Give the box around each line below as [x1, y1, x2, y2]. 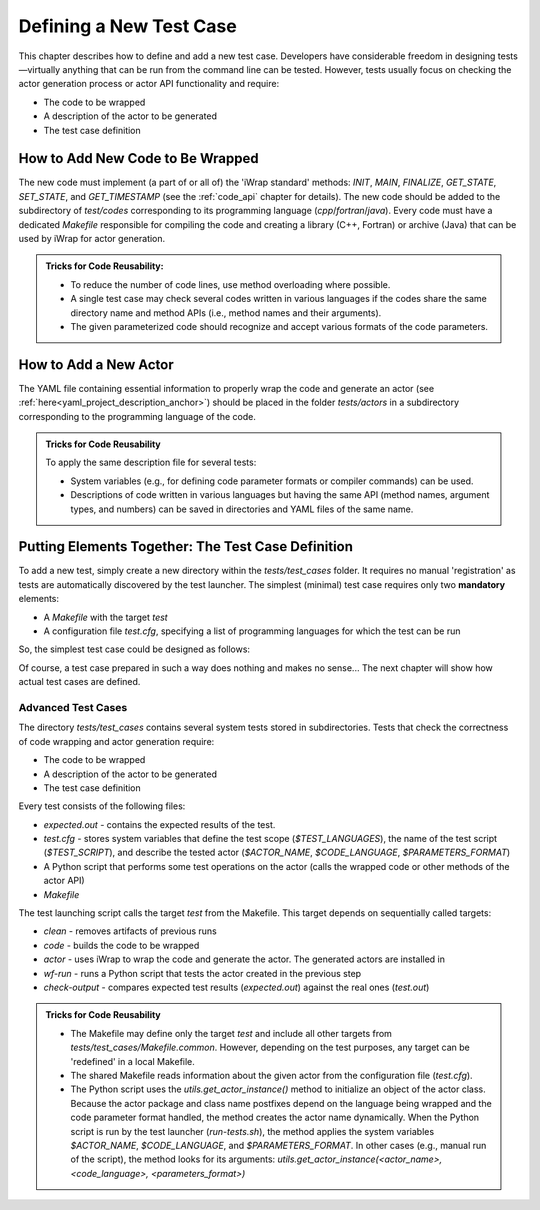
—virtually [18, 63, 61, 75]
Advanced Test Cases [18, 700, 128, 714]
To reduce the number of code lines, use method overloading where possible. [70, 278, 391, 290]
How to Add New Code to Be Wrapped [18, 150, 259, 167]
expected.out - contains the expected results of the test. [43, 818, 276, 830]
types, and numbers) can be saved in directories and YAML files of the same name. [70, 503, 414, 515]
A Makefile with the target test [43, 611, 169, 623]
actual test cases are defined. [18, 676, 141, 688]
